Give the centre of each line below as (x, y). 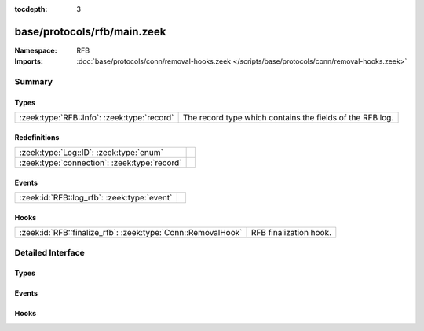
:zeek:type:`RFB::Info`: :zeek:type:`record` (97, 118)
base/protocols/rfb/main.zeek (90, 31)
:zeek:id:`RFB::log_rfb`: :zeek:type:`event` (96, 198)
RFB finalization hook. (291, 233)
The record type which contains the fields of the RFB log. (288, 118)
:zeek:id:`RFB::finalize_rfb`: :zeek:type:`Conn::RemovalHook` (131, 233)
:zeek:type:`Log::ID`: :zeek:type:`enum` (91, 153)
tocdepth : (31, 9)
